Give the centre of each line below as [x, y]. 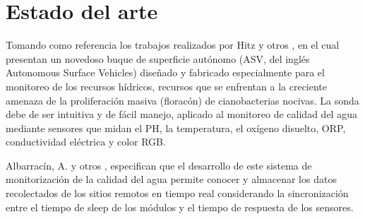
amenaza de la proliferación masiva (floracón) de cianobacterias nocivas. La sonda [182, 100]
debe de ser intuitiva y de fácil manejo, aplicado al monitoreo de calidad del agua [181, 114]
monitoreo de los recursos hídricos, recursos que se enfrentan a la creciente [167, 86]
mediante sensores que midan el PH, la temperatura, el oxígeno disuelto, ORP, [176, 128]
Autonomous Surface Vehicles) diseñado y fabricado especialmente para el [165, 72]
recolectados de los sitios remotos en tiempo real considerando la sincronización [177, 193]
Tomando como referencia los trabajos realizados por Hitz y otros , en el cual [173, 45]
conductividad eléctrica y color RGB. [86, 142]
